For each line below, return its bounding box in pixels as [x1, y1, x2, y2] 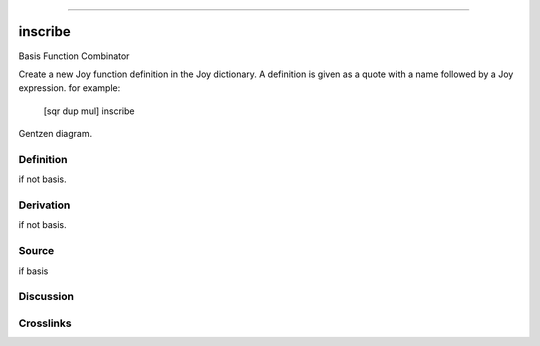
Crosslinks [18, 316, 72, 330]
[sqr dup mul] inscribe [43, 105, 135, 117]
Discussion [18, 290, 75, 304]
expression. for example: [18, 82, 121, 94]
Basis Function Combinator [18, 50, 130, 62]
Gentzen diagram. [18, 128, 93, 140]
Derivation [18, 198, 71, 212]
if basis [18, 265, 49, 277]
